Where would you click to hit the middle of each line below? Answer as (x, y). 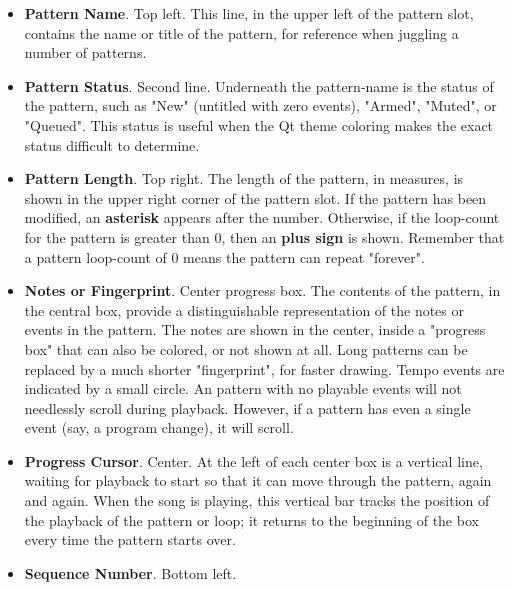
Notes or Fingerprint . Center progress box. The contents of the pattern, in (262, 290)
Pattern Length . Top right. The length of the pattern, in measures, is (244, 178)
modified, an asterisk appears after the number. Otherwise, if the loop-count (262, 217)
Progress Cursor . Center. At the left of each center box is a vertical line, (253, 460)
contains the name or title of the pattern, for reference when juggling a (241, 32)
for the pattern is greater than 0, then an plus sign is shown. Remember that (264, 236)
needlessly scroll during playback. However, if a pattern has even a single (247, 407)
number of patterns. (85, 52)
